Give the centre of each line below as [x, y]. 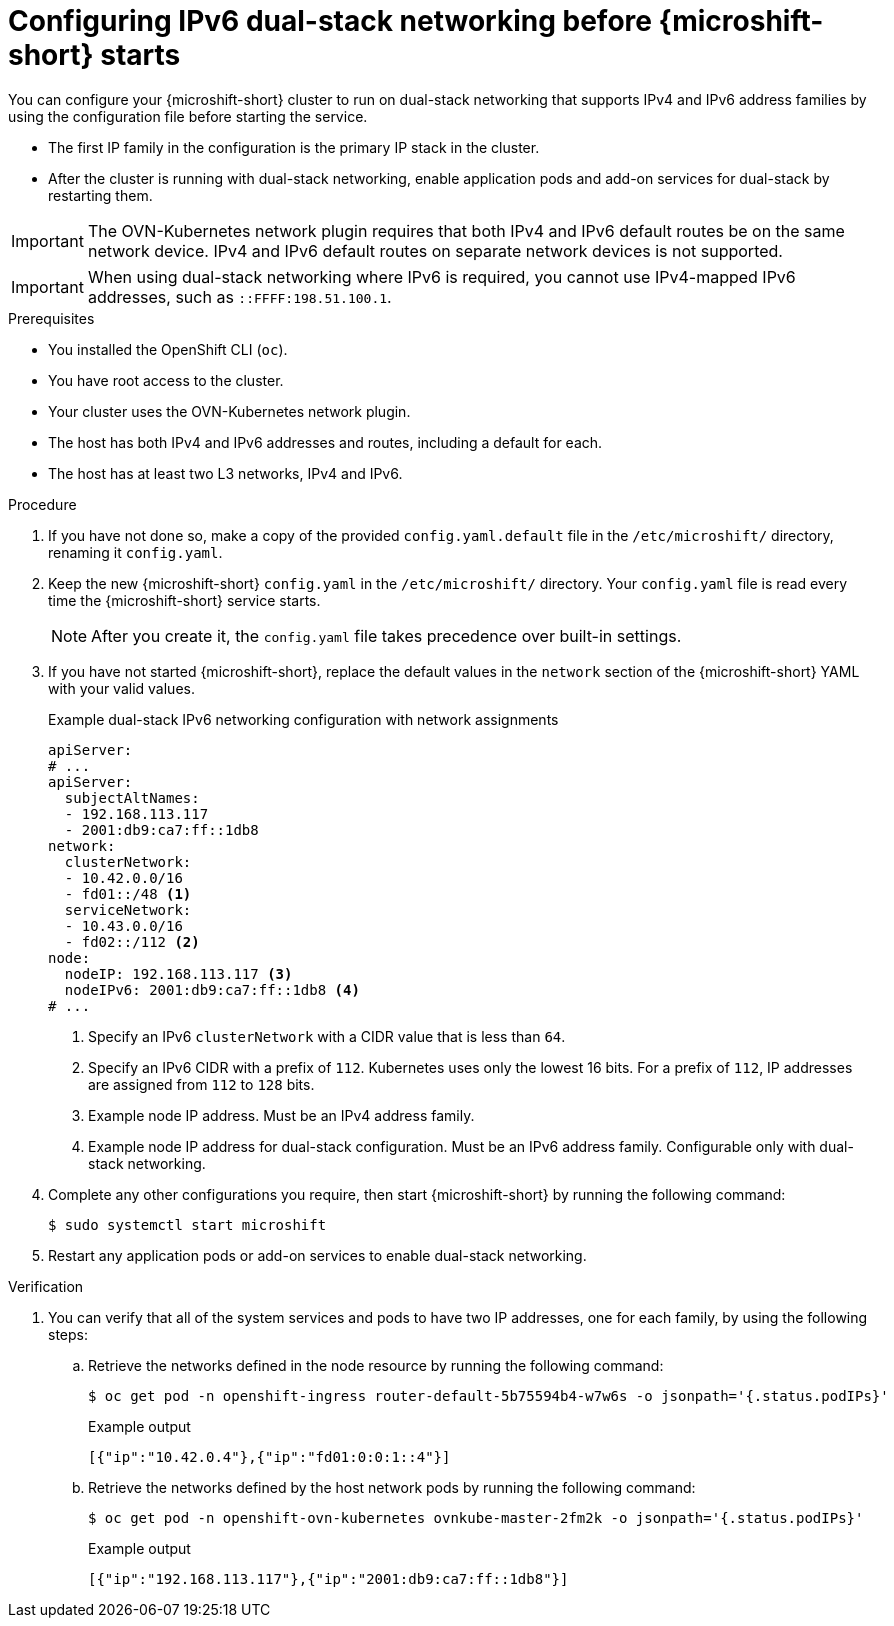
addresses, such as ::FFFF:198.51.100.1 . [239, 296]
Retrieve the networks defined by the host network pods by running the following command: [392, 1487]
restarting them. [100, 195]
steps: [68, 1334]
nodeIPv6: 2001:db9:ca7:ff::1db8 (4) [212, 989]
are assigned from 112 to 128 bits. [201, 1084]
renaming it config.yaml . [135, 552]
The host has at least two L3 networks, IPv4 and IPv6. [225, 473]
